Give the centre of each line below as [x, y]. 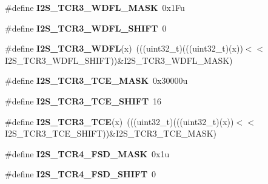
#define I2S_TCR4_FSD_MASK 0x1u [87, 153]
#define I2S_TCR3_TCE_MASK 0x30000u [96, 80]
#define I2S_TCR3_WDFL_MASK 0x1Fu [95, 7]
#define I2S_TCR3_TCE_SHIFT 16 [83, 101]
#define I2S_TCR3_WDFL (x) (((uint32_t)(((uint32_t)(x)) [124, 48]
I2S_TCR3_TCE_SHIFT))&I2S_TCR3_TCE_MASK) [111, 133]
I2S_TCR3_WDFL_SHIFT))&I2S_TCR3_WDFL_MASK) [119, 60]
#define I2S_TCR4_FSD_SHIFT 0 [81, 174]
